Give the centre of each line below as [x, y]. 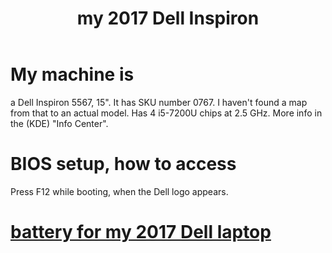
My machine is [72, 74]
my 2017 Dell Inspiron [168, 18]
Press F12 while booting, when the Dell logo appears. [119, 191]
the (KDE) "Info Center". [59, 123]
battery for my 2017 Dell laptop [141, 232]
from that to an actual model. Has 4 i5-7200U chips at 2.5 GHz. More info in [166, 113]
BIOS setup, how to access [123, 164]
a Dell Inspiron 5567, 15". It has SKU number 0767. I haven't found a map [159, 102]
